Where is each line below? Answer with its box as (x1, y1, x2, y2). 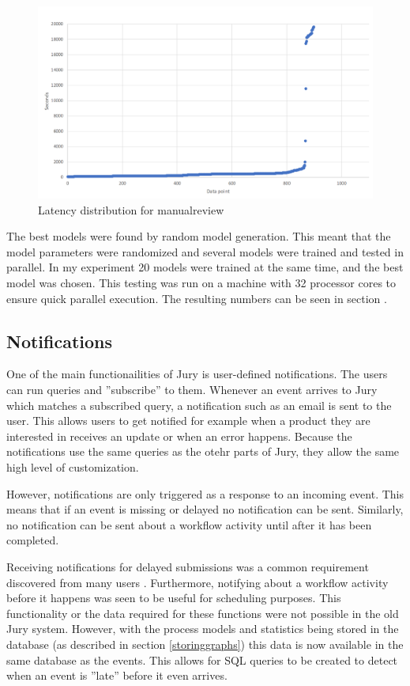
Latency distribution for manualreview (38, 201, 224, 218)
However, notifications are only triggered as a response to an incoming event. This (6, 485, 404, 502)
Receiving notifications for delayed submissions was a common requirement (6, 558, 369, 574)
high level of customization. (6, 458, 139, 475)
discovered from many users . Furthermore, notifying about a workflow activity (6, 574, 389, 590)
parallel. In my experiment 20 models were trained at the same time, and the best (6, 259, 404, 275)
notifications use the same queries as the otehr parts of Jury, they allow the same (6, 443, 400, 460)
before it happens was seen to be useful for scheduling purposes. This (6, 589, 341, 606)
